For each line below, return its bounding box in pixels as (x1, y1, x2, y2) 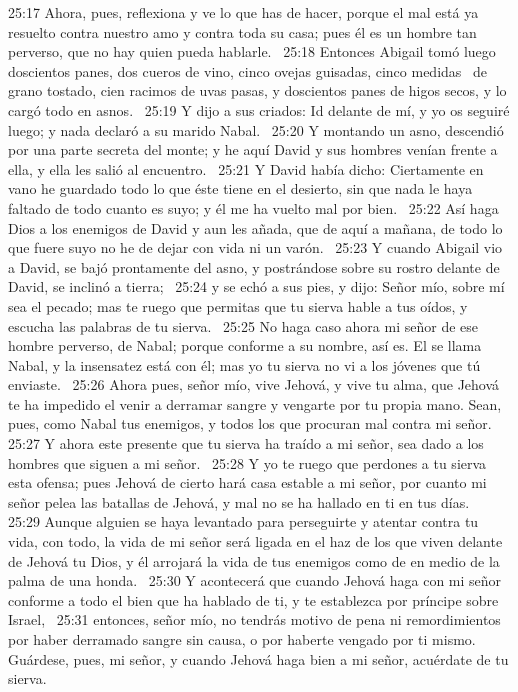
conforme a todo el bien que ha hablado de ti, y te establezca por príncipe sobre (8, 589, 499, 610)
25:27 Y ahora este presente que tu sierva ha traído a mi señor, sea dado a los (8, 433, 484, 454)
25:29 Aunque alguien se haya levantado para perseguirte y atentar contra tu (8, 511, 479, 532)
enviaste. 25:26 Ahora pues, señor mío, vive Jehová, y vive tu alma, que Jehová (8, 374, 500, 395)
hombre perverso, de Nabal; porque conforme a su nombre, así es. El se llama (8, 335, 482, 356)
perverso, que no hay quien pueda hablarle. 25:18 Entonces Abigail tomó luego (8, 41, 496, 62)
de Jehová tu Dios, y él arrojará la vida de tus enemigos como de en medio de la (8, 550, 500, 571)
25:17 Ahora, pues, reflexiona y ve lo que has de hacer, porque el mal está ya (8, 2, 479, 22)
